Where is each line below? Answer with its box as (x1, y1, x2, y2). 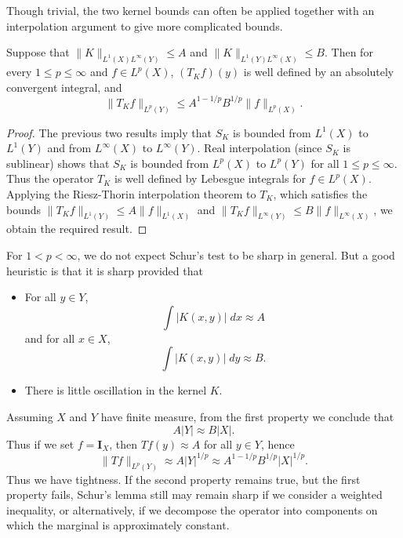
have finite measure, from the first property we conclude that (100, 408, 394, 424)
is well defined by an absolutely (243, 64, 394, 80)
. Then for (325, 44, 373, 60)
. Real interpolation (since (197, 140, 322, 156)
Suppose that (6, 44, 70, 60)
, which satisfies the (273, 185, 368, 202)
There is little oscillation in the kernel (24, 382, 207, 398)
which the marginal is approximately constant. (6, 517, 230, 533)
